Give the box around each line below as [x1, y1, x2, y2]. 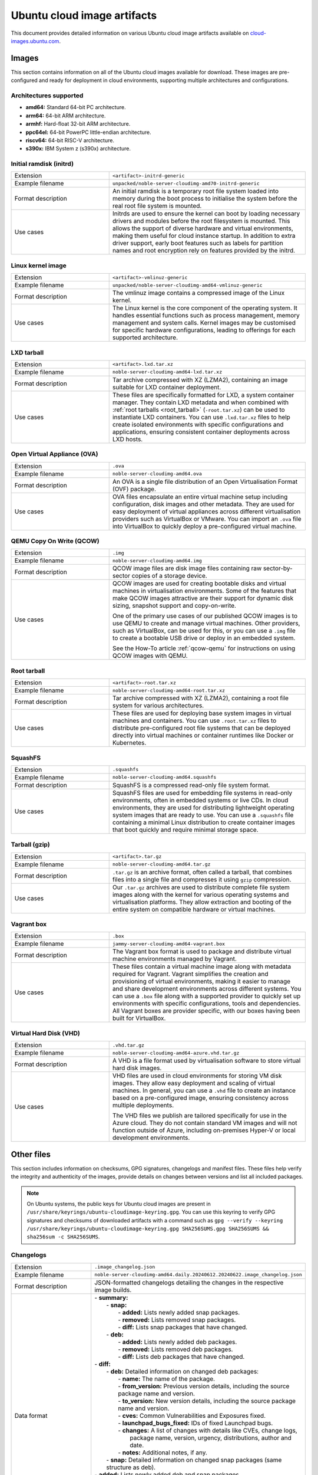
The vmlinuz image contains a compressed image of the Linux [112, 289, 285, 297]
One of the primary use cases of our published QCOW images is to [112, 612, 298, 620]
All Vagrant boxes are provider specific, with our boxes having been [112, 1007, 300, 1015]
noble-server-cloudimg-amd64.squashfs [112, 774, 217, 781]
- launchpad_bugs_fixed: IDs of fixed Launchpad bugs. [118, 1419, 273, 1427]
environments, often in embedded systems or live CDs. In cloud [112, 796, 289, 804]
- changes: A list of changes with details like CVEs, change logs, [118, 1426, 297, 1434]
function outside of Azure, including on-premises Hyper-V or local [112, 1126, 296, 1135]
